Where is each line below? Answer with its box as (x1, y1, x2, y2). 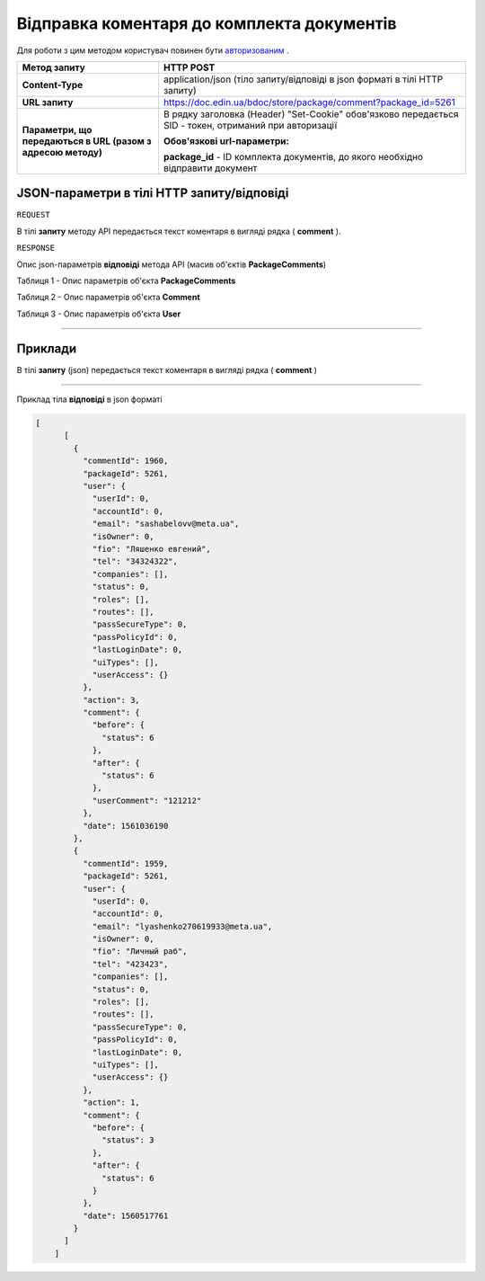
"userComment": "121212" (92, 796, 202, 805)
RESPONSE (16, 243, 56, 254)
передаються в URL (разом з (22, 135, 152, 147)
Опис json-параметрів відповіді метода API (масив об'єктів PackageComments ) (16, 259, 327, 270)
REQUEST (16, 209, 51, 220)
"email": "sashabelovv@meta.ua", (92, 519, 240, 529)
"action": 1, (82, 1098, 141, 1108)
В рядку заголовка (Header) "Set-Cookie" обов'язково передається (163, 108, 459, 120)
